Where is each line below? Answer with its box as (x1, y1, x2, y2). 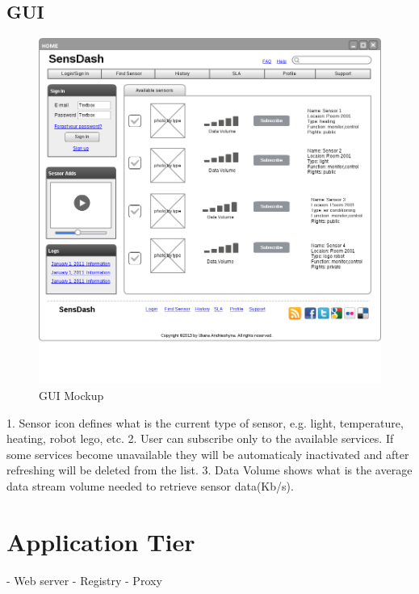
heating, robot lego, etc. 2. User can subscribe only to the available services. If (6, 430, 394, 447)
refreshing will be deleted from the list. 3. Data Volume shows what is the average (6, 461, 413, 478)
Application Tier (6, 524, 195, 558)
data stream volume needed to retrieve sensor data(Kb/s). (6, 477, 294, 494)
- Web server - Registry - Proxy (6, 571, 162, 588)
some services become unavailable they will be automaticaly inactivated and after (6, 445, 409, 462)
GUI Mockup (39, 387, 104, 404)
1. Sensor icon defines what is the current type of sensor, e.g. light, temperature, (6, 414, 404, 431)
